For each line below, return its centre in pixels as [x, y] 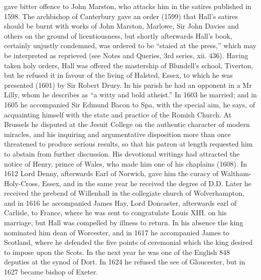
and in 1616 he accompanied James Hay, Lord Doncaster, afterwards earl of [120, 202]
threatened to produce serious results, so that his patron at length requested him [128, 144]
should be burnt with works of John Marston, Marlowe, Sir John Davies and [121, 26]
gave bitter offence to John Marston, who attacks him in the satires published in [128, 6]
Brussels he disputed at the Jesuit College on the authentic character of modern [127, 124]
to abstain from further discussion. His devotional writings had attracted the [122, 153]
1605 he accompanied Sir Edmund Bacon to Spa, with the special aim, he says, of [129, 104]
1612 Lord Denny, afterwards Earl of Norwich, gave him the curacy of [111, 173]
